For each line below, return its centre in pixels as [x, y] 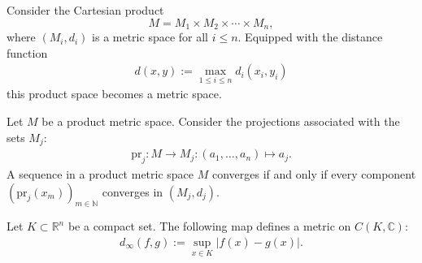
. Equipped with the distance [310, 37]
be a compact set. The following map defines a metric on [209, 226]
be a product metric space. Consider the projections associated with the [221, 121]
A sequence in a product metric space [100, 173]
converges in [133, 191]
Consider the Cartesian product [85, 10]
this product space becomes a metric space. [114, 94]
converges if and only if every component [314, 173]
